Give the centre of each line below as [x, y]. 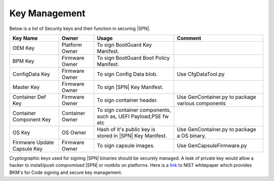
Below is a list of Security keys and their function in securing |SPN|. [80, 28]
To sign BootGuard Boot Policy [133, 57]
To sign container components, [134, 110]
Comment [189, 38]
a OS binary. [192, 136]
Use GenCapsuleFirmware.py [212, 145]
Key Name [25, 38]
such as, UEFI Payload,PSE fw [133, 116]
